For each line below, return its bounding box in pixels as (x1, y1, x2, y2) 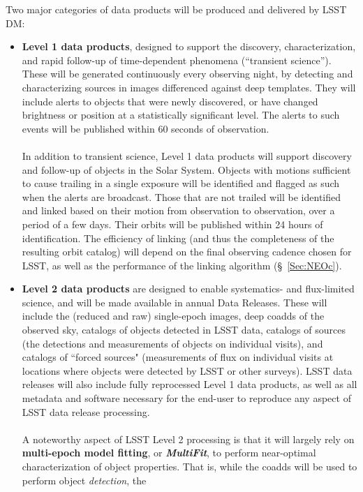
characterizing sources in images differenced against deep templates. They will (22, 80, 356, 94)
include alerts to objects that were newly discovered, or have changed (22, 94, 318, 108)
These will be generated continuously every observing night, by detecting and (22, 66, 353, 81)
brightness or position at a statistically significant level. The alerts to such (22, 107, 340, 122)
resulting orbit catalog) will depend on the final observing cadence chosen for (22, 244, 352, 259)
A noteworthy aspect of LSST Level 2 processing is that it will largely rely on (22, 431, 355, 446)
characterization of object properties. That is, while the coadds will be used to (22, 459, 357, 473)
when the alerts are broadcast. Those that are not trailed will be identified (22, 189, 341, 204)
